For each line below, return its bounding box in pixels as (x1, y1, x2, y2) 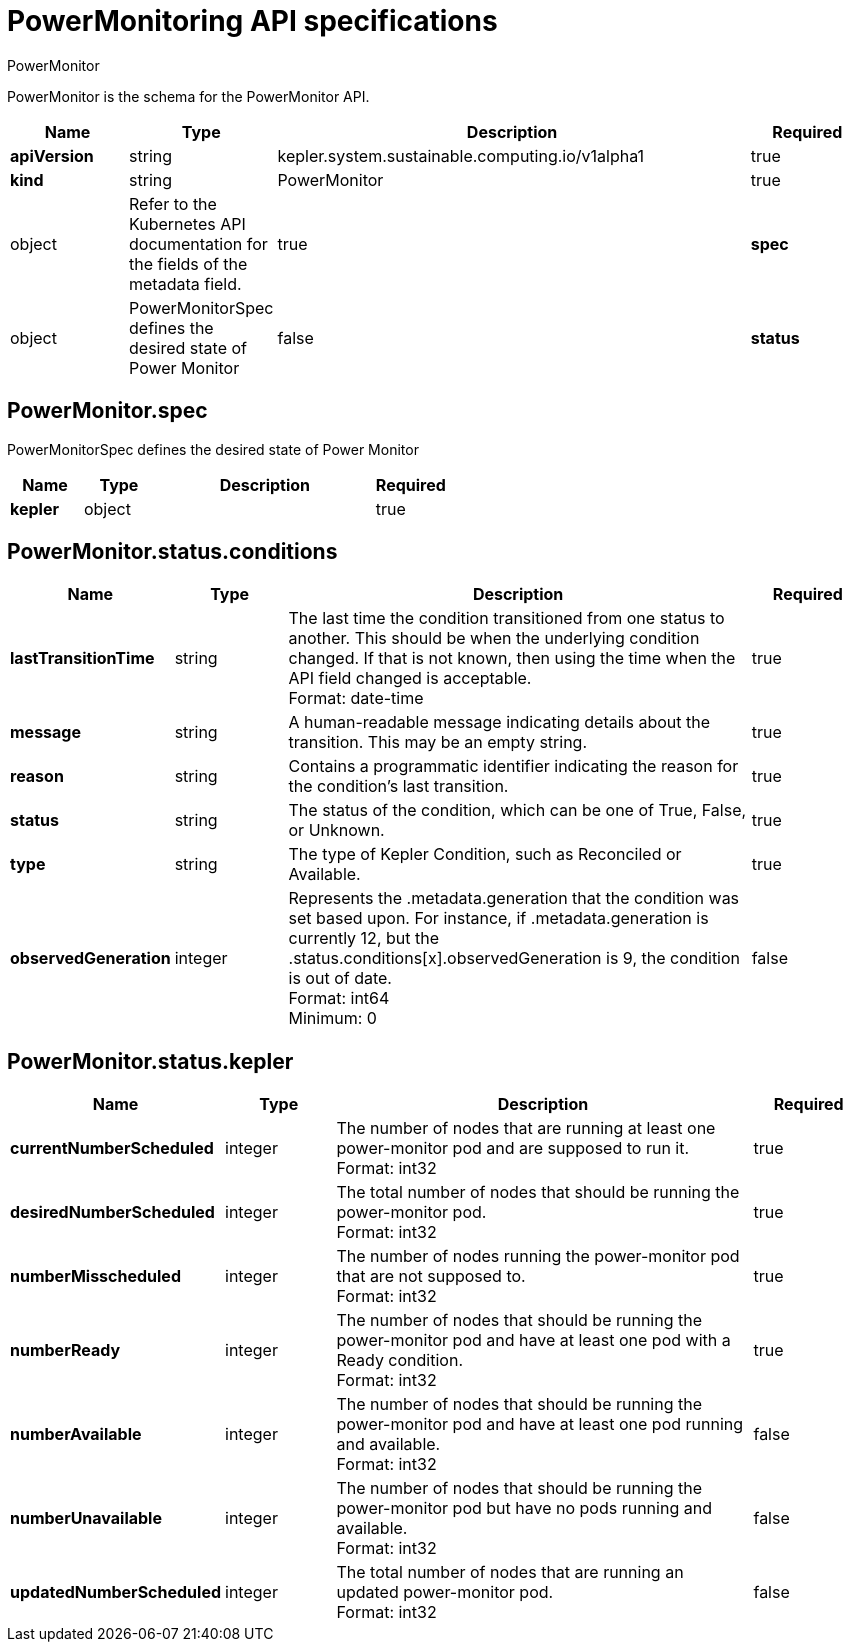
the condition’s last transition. (288, 776, 509, 797)
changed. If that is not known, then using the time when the (288, 648, 736, 669)
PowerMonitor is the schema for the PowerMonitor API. (7, 87, 370, 105)
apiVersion (10, 145, 94, 166)
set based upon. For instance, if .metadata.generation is (288, 908, 709, 929)
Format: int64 (288, 988, 390, 1009)
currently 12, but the (288, 928, 439, 949)
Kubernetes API (129, 213, 246, 234)
